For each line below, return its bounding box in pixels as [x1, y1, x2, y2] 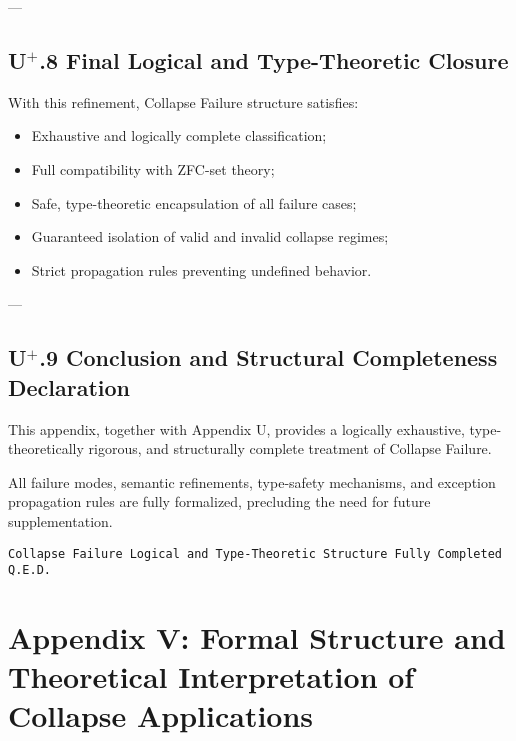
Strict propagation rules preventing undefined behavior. [31, 259, 372, 280]
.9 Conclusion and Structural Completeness [39, 342, 498, 373]
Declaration [8, 371, 131, 402]
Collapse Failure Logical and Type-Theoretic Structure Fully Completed [8, 546, 502, 561]
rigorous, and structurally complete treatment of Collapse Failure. [88, 438, 492, 459]
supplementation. [8, 510, 113, 531]
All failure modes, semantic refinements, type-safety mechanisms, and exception [8, 471, 496, 492]
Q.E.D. [8, 563, 51, 578]
